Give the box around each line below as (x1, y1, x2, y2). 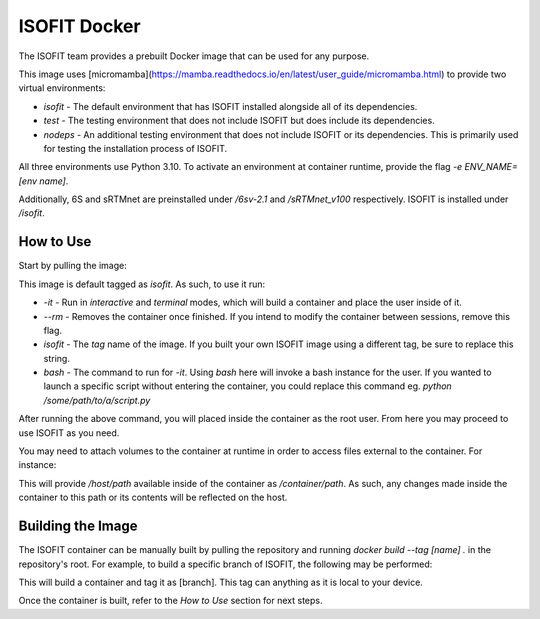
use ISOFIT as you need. (18, 426, 120, 439)
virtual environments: (18, 82, 106, 94)
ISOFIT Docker (18, 15, 141, 37)
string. (43, 352, 70, 364)
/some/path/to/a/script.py (43, 394, 151, 406)
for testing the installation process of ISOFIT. (43, 142, 228, 154)
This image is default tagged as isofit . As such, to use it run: (18, 278, 266, 290)
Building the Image (18, 518, 138, 535)
